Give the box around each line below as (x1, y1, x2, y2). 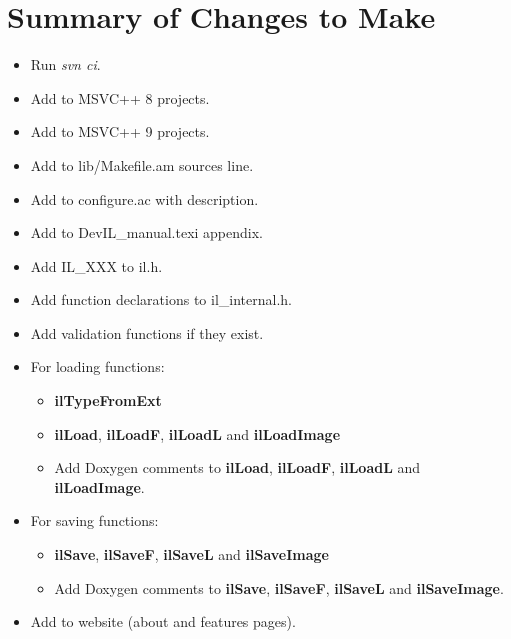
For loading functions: (30, 356, 165, 377)
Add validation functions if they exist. (30, 322, 264, 343)
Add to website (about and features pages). (30, 611, 296, 632)
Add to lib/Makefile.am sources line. (30, 154, 254, 175)
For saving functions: (30, 510, 159, 531)
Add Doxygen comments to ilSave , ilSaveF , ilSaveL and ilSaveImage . (54, 577, 504, 598)
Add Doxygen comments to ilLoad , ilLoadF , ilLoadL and (54, 457, 421, 478)
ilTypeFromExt (54, 390, 162, 411)
